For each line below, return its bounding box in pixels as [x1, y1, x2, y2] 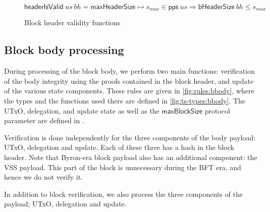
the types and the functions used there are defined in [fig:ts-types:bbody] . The [4, 95, 246, 106]
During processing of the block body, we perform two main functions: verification [4, 66, 255, 76]
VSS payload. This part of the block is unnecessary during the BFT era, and [4, 162, 241, 172]
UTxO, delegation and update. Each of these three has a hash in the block [4, 142, 234, 152]
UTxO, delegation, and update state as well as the [4, 105, 159, 116]
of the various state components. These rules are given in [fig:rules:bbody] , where [4, 85, 254, 96]
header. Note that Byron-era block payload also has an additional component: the [4, 152, 257, 162]
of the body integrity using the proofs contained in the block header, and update [4, 75, 254, 86]
